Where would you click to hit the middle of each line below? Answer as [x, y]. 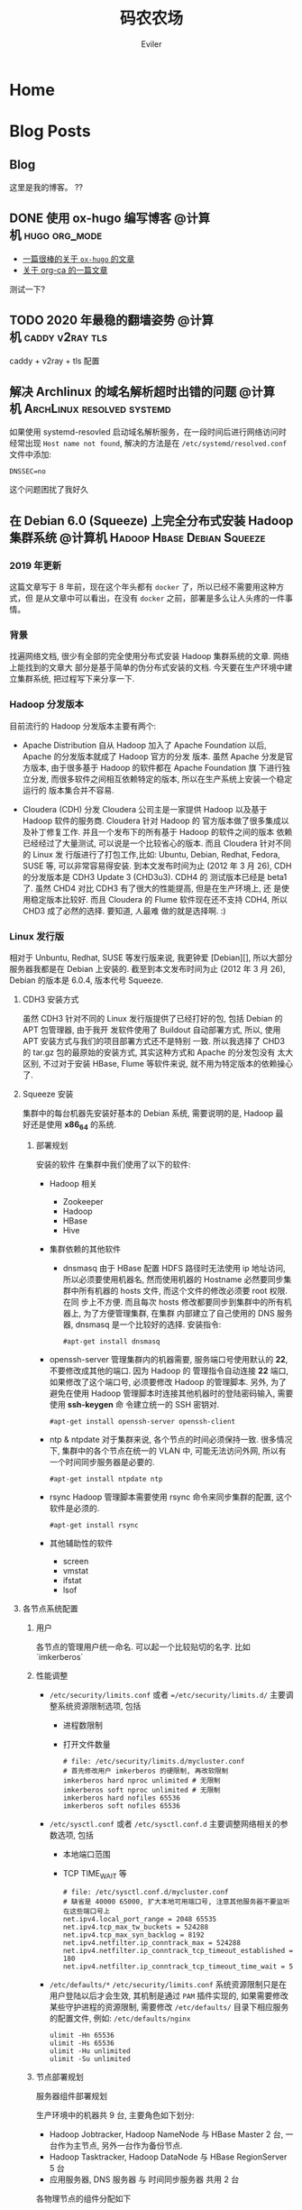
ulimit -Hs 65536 [82, 2043]
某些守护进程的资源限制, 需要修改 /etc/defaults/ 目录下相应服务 [169, 2006]
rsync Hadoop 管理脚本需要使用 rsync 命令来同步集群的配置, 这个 [170, 1497]
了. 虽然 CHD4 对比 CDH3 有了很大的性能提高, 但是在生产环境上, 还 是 [152, 888]
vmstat [75, 1571]
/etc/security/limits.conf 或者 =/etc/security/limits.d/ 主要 [167, 1694]
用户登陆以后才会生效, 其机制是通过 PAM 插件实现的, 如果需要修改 [169, 1995]
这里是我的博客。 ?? [46, 187]
